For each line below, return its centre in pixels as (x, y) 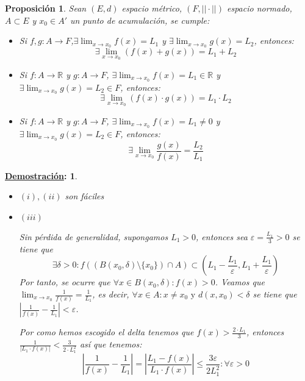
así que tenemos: (111, 344)
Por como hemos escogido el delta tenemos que (106, 332)
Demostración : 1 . (41, 175)
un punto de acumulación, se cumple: (140, 20)
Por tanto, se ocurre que (65, 282)
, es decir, (111, 294)
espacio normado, (259, 8)
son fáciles (84, 196)
